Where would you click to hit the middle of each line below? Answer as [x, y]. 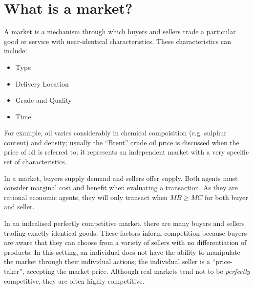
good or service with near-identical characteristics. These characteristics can [118, 41]
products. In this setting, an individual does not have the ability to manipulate [122, 252]
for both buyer [226, 197]
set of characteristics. [35, 162]
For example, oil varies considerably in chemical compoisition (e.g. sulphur [115, 133]
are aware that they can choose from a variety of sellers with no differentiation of [125, 242]
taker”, [14, 271]
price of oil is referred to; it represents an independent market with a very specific [127, 152]
